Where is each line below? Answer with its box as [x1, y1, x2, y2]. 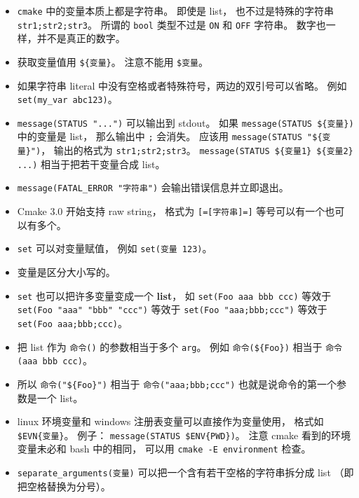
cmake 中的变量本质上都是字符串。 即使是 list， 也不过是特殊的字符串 [17, 4, 334, 18]
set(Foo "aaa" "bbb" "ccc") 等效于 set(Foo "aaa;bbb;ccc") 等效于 [17, 302, 327, 317]
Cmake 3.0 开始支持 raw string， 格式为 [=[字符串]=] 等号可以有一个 [17, 204, 325, 219]
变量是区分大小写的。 [17, 265, 116, 279]
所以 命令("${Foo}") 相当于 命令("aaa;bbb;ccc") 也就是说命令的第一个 [17, 376, 337, 391]
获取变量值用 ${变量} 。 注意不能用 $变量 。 [17, 54, 209, 69]
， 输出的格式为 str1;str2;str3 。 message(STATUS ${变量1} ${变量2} [41, 143, 353, 158]
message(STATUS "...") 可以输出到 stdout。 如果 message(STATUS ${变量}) [17, 115, 354, 130]
